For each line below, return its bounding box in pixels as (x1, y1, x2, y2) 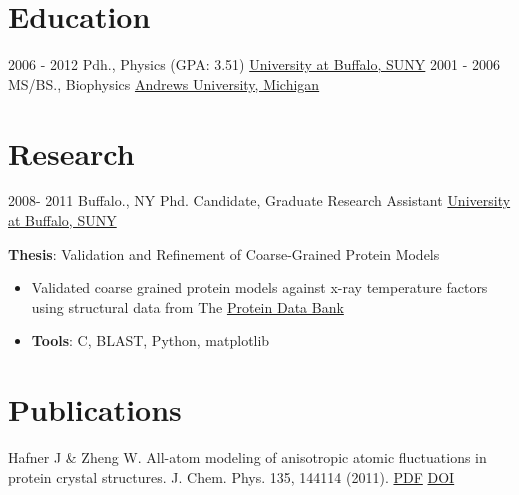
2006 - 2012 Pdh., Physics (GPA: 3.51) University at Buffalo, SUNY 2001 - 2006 (8, 54, 500, 75)
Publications (8, 389, 182, 430)
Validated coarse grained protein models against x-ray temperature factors (31, 277, 488, 298)
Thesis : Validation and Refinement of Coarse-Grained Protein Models (8, 243, 440, 264)
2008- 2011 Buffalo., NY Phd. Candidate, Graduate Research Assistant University (8, 190, 511, 211)
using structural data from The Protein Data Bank (31, 296, 344, 317)
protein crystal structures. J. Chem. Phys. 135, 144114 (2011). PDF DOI (8, 466, 455, 487)
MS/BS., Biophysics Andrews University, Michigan (8, 73, 320, 94)
